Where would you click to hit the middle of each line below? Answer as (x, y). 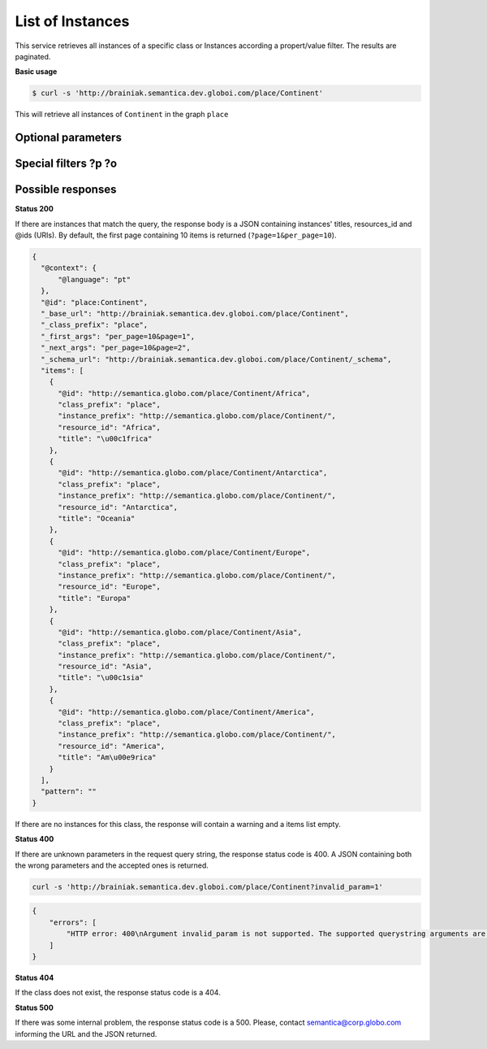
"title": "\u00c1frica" (105, 439)
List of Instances (72, 21)
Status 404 (34, 978)
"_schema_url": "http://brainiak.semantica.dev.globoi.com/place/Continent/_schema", (216, 359)
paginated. (33, 56)
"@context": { (69, 268)
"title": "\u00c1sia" (101, 678)
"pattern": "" (69, 792)
